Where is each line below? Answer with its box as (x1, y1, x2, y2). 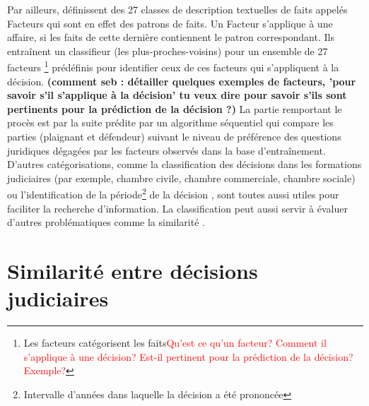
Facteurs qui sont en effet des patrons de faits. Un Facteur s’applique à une (7, 16, 333, 30)
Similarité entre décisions (7, 256, 258, 285)
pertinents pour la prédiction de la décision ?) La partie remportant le (7, 101, 342, 116)
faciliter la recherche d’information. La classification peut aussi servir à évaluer (7, 201, 348, 215)
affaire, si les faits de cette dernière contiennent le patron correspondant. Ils (7, 30, 334, 44)
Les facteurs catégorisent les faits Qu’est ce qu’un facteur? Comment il (23, 335, 327, 350)
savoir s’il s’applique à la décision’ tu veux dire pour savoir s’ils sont (7, 88, 347, 102)
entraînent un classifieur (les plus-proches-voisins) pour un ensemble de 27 (7, 43, 328, 58)
